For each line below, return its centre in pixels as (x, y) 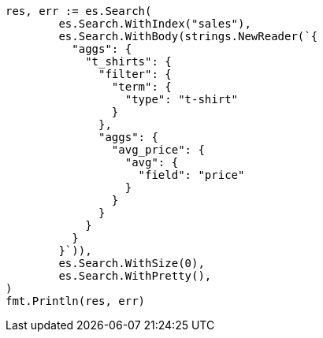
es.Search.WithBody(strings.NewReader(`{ (188, 36)
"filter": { (135, 74)
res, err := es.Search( (79, 11)
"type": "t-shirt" (182, 99)
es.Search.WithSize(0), (132, 263)
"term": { (141, 87)
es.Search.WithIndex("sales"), (155, 24)
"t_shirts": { (128, 61)
